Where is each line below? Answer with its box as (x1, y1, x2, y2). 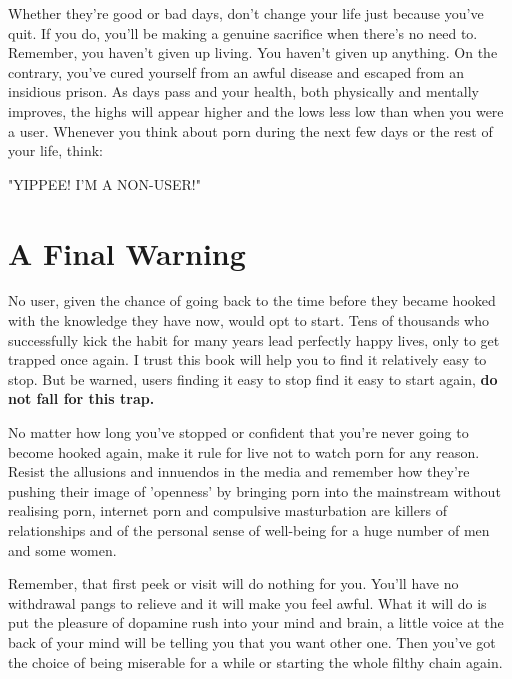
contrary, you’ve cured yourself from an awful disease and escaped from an (8, 61, 464, 82)
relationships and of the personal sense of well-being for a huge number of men (8, 520, 490, 540)
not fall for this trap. (8, 388, 155, 409)
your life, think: (8, 140, 103, 161)
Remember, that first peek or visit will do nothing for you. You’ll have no (8, 573, 459, 594)
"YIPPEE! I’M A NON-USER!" (8, 173, 201, 194)
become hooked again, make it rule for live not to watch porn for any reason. (8, 441, 480, 462)
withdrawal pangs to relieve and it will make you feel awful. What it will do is (8, 592, 487, 613)
